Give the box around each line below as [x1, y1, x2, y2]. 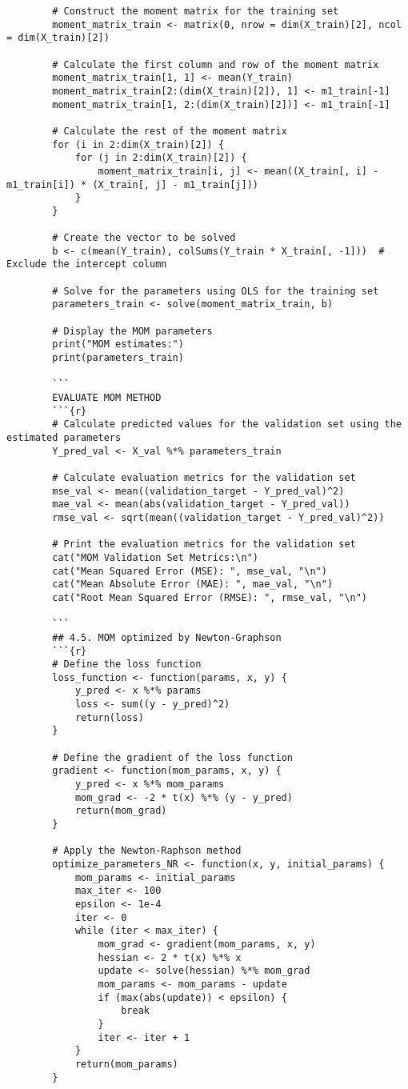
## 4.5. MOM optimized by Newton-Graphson [52, 631, 282, 643]
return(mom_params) [74, 1058, 178, 1070]
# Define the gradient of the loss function [52, 751, 293, 763]
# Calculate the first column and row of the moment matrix [52, 58, 379, 70]
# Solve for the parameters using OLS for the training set [52, 285, 379, 297]
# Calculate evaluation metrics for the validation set [52, 471, 356, 483]
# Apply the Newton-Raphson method [52, 845, 242, 857]
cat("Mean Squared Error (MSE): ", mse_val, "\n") [52, 565, 327, 577]
